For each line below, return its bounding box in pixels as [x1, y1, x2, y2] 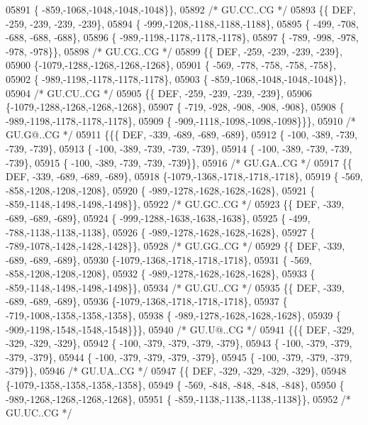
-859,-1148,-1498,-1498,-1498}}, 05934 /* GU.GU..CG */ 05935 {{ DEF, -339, [6, 280, 345, 294]
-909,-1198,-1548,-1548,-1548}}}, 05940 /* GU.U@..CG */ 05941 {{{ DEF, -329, [6, 321, 355, 336]
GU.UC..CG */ [6, 405, 72, 420]
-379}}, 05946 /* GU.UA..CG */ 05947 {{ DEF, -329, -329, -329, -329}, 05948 [6, 363, 347, 378]
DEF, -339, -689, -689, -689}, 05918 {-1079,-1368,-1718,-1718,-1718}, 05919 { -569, [6, 169, 363, 184]
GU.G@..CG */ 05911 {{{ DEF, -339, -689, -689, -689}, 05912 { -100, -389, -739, [6, 127, 357, 142]
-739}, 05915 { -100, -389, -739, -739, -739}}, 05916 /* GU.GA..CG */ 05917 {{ [6, 155, 352, 170]
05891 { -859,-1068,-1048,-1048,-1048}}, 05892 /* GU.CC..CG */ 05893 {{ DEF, [6, 2, 356, 16]
